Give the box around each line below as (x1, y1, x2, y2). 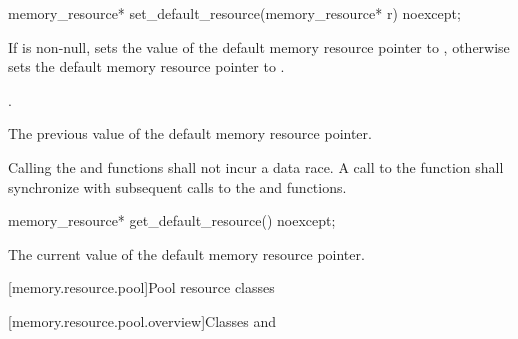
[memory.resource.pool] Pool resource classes (8, 277, 275, 298)
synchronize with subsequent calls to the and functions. (8, 176, 347, 197)
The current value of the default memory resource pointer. (8, 243, 365, 264)
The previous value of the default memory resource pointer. (8, 123, 372, 144)
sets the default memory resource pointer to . (8, 56, 285, 77)
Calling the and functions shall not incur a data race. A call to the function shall (8, 156, 504, 177)
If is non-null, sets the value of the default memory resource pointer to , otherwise (8, 36, 510, 57)
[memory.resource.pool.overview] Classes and (8, 310, 277, 331)
